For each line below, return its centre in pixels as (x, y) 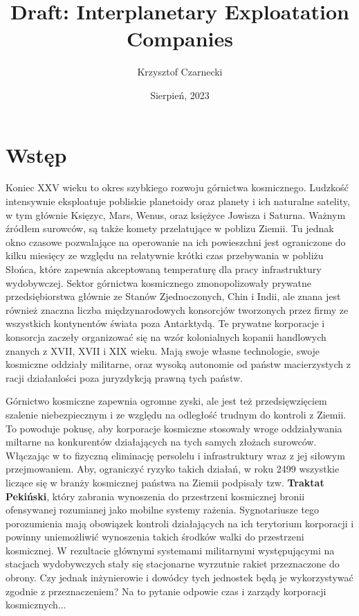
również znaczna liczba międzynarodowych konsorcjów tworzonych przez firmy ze (177, 309)
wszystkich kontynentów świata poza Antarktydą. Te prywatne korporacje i (165, 323)
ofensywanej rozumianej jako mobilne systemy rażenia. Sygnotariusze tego (163, 510)
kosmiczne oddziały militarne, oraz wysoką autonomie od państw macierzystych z (178, 364)
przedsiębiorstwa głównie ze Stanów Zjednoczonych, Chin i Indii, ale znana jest (173, 296)
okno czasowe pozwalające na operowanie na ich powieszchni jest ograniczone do (176, 241)
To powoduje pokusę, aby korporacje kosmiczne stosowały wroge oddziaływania (174, 428)
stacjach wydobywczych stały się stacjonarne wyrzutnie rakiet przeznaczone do (173, 564)
